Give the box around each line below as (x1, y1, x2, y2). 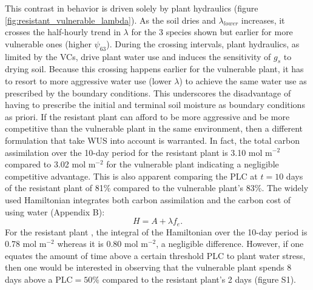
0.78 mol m (5, 237, 47, 250)
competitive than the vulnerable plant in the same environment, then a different (5, 122, 303, 135)
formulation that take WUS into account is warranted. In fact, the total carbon (5, 133, 300, 146)
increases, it (241, 13, 285, 26)
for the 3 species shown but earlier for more (131, 25, 293, 38)
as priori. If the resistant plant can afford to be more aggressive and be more (5, 110, 290, 123)
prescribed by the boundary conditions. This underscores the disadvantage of (5, 86, 291, 99)
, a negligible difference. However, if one (156, 237, 304, 250)
